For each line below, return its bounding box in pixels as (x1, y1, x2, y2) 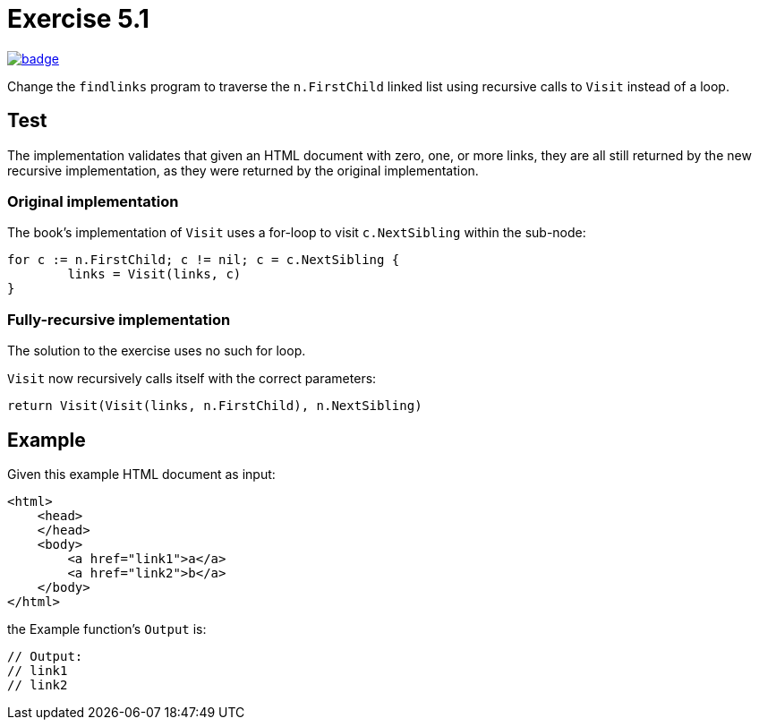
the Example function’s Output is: (7, 620, 207, 637)
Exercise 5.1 (7, 4, 149, 34)
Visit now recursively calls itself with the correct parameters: (7, 371, 377, 387)
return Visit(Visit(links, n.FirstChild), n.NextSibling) (7, 398, 422, 414)
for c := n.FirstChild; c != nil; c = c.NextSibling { (7, 252, 400, 268)
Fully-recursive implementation (7, 310, 231, 329)
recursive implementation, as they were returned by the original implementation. (7, 162, 479, 178)
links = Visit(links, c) (67, 267, 242, 282)
